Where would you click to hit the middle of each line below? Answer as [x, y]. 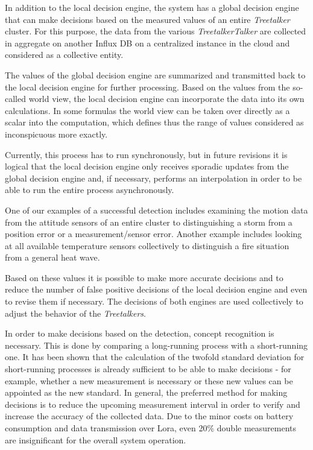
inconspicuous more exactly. [56, 134]
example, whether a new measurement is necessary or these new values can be [149, 380]
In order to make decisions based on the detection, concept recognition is [140, 333]
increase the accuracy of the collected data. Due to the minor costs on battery [149, 416]
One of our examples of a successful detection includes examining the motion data [156, 210]
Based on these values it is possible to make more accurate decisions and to [144, 277]
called [15, 99]
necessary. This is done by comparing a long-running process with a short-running [156, 345]
